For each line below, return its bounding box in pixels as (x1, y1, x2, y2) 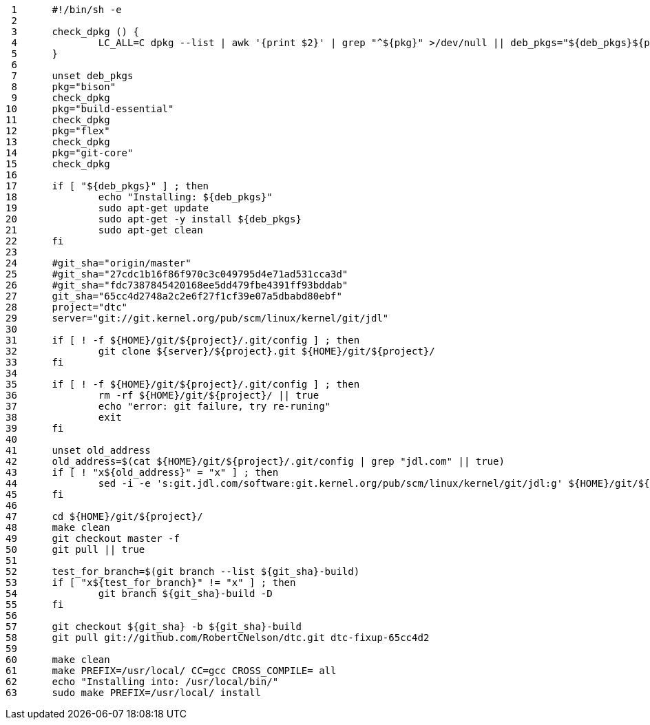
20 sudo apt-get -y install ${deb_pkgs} (6, 213, 302, 224)
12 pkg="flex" (6, 125, 110, 136)
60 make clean (6, 654, 110, 665)
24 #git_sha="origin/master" (6, 258, 191, 269)
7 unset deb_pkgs (11, 70, 134, 81)
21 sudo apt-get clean (6, 224, 203, 235)
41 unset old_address (6, 445, 151, 456)
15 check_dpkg (6, 158, 110, 169)
